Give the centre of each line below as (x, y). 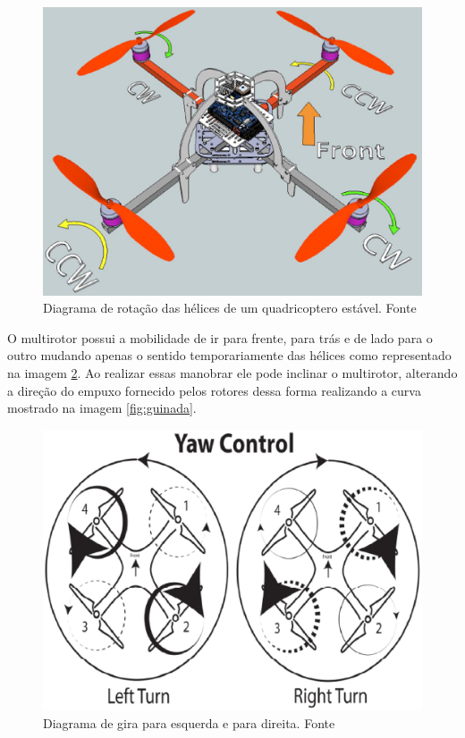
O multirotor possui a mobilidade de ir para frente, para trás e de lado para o (220, 337)
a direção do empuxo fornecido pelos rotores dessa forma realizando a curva (214, 390)
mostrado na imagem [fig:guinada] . (102, 408)
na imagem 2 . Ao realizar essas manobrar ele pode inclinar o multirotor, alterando (232, 372)
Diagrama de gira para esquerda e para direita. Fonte (189, 722)
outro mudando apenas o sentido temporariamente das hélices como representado (229, 355)
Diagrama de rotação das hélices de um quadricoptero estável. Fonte (230, 308)
